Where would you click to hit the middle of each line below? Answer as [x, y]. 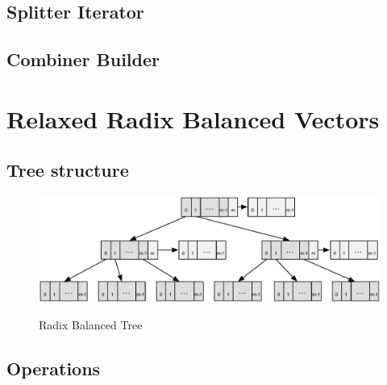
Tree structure [68, 170]
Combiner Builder [83, 59]
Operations [54, 368]
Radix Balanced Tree [91, 325]
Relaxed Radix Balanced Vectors [193, 118]
